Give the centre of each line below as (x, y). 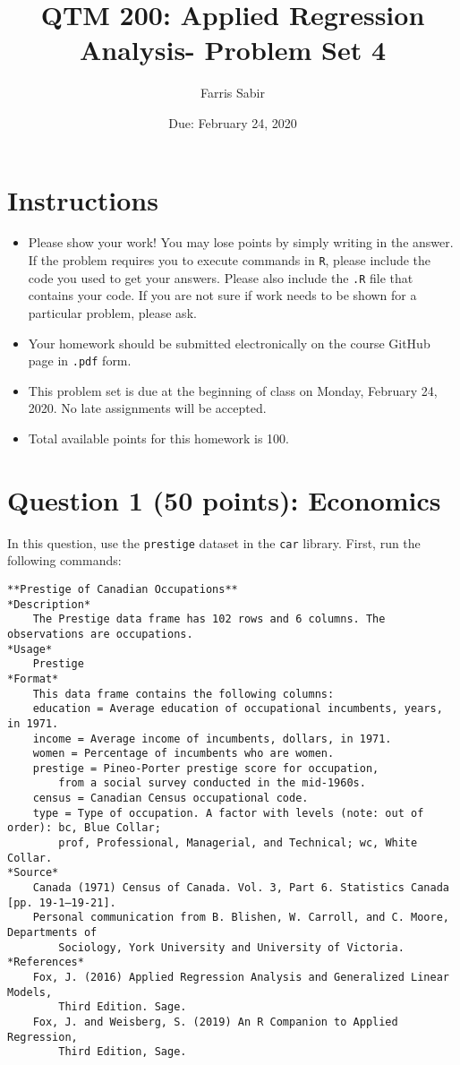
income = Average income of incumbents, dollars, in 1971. (212, 739)
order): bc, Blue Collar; (84, 828)
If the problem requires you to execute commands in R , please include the (230, 260)
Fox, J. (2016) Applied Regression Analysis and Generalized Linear (241, 977)
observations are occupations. (100, 634)
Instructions (83, 199)
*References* (46, 962)
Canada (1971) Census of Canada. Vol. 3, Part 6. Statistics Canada (241, 888)
